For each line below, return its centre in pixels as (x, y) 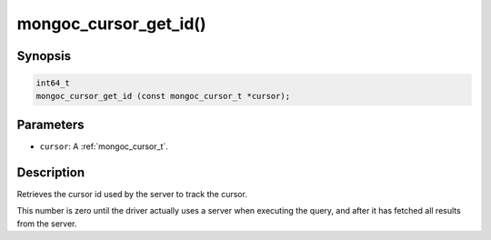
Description (51, 172)
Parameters (50, 124)
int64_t (53, 83)
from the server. (47, 224)
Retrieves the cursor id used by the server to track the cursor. (132, 194)
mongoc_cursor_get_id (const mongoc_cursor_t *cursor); (163, 96)
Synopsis (44, 56)
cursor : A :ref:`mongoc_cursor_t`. (104, 146)
